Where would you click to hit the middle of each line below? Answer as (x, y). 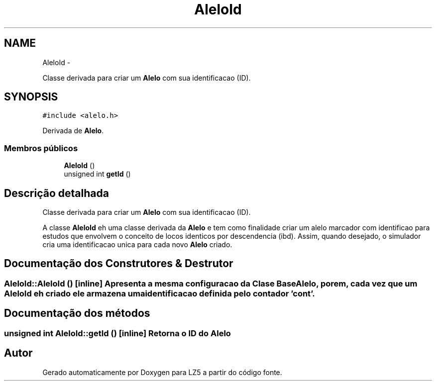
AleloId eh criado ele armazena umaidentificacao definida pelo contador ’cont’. (160, 293)
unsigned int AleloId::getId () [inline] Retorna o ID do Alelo (117, 333)
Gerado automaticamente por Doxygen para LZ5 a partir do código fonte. (162, 372)
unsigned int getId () (97, 174)
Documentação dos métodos (77, 313)
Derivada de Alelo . (73, 131)
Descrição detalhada (56, 193)
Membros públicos (41, 148)
